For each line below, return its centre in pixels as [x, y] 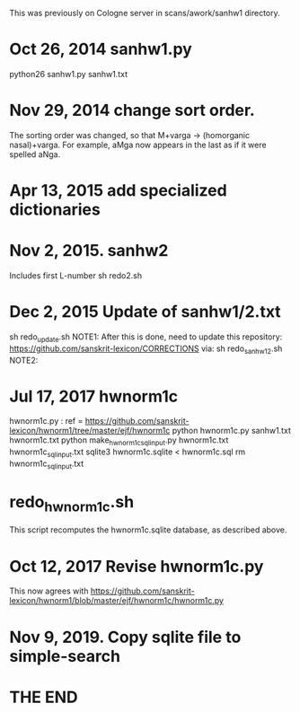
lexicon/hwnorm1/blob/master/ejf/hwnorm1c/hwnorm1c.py [117, 601]
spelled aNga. [35, 154]
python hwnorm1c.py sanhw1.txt [232, 431]
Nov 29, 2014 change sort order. [132, 110]
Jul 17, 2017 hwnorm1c [93, 396]
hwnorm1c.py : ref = [46, 421]
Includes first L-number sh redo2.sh [75, 276]
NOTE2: [24, 360]
